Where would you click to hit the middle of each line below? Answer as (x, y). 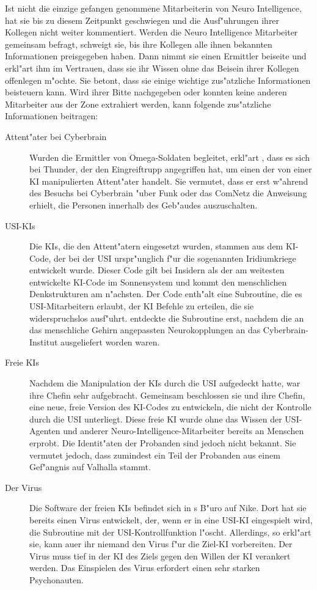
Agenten (45, 431)
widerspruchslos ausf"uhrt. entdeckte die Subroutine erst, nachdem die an (167, 318)
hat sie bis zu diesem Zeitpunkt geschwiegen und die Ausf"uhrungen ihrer (142, 20)
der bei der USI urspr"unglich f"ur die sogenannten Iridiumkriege (175, 258)
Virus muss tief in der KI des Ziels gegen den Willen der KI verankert (160, 555)
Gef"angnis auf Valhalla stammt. (90, 467)
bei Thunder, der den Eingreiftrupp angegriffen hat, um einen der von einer (171, 169)
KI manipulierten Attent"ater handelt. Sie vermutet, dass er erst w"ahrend (169, 181)
